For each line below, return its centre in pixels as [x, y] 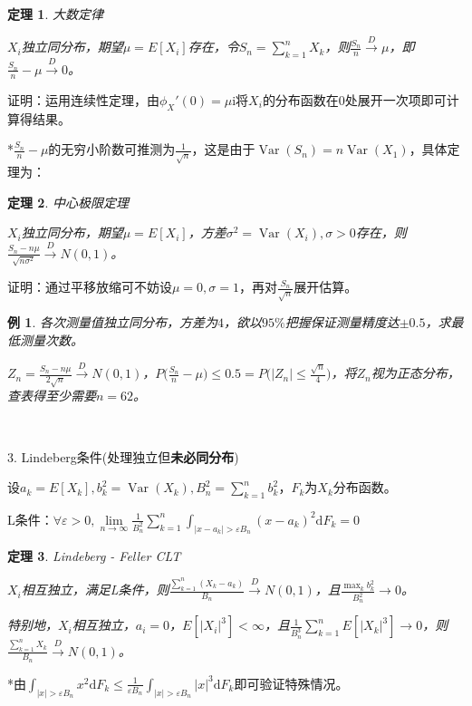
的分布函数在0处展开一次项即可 [354, 99]
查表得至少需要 [52, 396]
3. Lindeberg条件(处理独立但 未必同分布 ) [123, 456]
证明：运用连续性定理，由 [83, 99]
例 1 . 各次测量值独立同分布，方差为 [112, 322]
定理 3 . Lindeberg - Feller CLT [94, 555]
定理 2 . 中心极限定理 [68, 202]
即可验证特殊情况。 [291, 683]
